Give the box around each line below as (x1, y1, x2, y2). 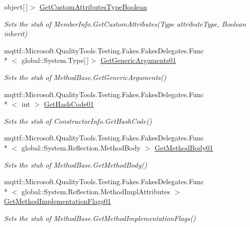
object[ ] (4, 2, 28, 12)
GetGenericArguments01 (100, 55, 176, 65)
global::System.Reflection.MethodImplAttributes (21, 186, 170, 196)
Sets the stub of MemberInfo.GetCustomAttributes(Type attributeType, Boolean (4, 18, 246, 29)
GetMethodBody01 (154, 142, 213, 153)
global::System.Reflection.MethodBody (21, 142, 141, 153)
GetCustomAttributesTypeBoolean (39, 2, 147, 12)
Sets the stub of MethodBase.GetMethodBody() (4, 159, 147, 170)
